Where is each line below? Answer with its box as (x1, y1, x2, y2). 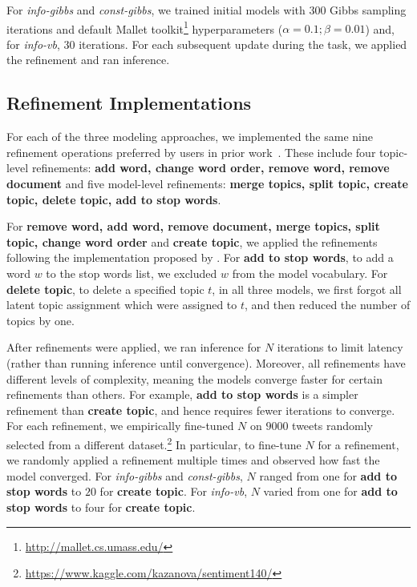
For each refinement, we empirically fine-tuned (6, 417, 234, 434)
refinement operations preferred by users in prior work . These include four (6, 143, 376, 160)
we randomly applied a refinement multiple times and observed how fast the (6, 452, 380, 468)
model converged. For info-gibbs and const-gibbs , (6, 467, 243, 484)
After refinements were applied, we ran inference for (6, 339, 261, 356)
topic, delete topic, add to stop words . (6, 191, 221, 207)
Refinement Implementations (6, 90, 252, 115)
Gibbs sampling (330, 2, 407, 18)
